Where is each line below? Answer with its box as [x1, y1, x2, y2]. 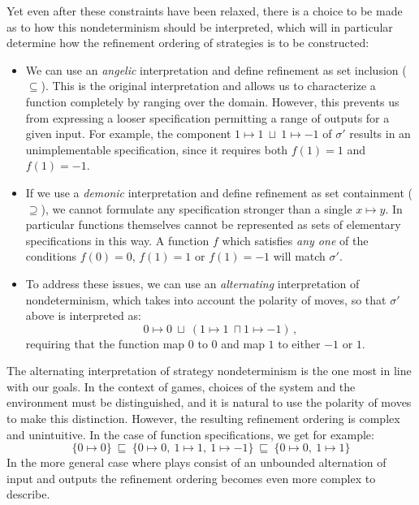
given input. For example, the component [25, 125, 231, 142]
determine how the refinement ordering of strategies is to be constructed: [6, 34, 369, 51]
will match [273, 248, 326, 265]
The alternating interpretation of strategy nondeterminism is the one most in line [6, 362, 412, 379]
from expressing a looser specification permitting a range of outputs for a [25, 109, 390, 126]
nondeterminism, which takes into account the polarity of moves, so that [25, 291, 387, 308]
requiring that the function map [25, 335, 185, 352]
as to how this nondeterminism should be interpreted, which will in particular [6, 18, 393, 35]
